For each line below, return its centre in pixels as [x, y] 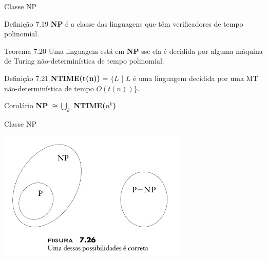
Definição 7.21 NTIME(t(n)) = [56, 78]
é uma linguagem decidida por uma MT [196, 78]
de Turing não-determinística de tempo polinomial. [84, 61]
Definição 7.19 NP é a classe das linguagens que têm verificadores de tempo [124, 23]
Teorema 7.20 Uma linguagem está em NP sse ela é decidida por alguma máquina [133, 51]
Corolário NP [26, 105]
